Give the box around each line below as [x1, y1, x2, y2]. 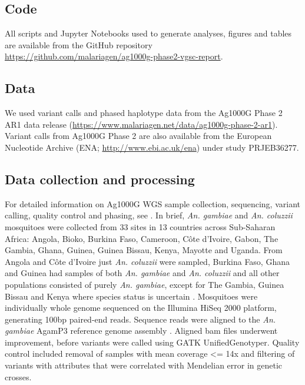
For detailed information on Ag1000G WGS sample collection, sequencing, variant [5, 197, 300, 210]
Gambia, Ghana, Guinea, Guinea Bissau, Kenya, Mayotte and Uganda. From [5, 244, 283, 256]
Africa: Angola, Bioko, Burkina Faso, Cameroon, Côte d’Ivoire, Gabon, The [5, 232, 279, 244]
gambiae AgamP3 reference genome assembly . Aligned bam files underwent [5, 324, 278, 337]
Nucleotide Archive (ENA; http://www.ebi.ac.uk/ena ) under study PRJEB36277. [5, 141, 299, 153]
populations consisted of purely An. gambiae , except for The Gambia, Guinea [5, 278, 284, 290]
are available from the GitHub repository [5, 38, 152, 51]
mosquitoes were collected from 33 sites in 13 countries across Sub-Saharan [5, 220, 276, 233]
